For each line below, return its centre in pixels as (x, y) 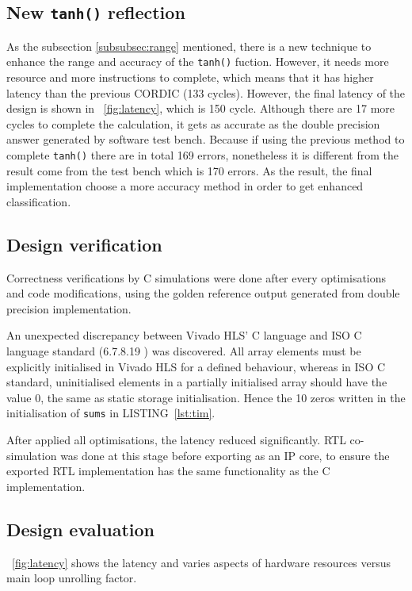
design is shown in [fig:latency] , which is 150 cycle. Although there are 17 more (201, 108)
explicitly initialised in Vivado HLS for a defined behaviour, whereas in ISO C (196, 366)
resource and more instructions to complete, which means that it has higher (190, 77)
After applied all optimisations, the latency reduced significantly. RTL (176, 440)
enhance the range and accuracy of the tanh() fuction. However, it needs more (198, 61)
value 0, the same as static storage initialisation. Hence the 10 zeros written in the (206, 397)
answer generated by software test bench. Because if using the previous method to (206, 139)
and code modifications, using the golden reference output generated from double (203, 293)
